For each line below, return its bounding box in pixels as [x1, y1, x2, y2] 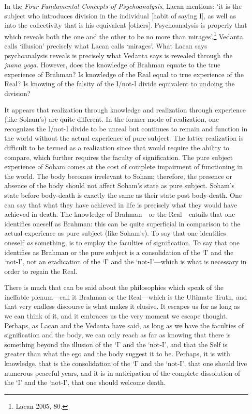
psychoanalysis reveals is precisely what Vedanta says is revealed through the [4, 50, 233, 60]
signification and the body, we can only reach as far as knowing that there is [4, 330, 231, 340]
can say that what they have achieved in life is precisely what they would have [4, 199, 237, 209]
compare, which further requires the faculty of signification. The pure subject [4, 152, 233, 162]
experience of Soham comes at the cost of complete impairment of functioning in [4, 161, 243, 172]
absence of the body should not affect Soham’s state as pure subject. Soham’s [4, 180, 235, 191]
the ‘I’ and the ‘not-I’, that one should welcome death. [4, 377, 166, 387]
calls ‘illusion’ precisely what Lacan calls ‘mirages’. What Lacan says [4, 41, 208, 51]
